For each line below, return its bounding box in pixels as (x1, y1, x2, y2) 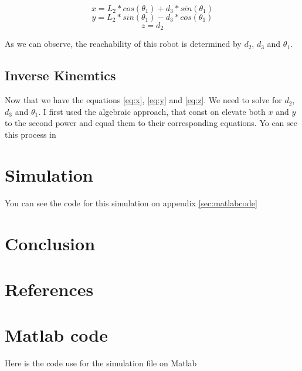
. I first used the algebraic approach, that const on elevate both (38, 105, 266, 117)
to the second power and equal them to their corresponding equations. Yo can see (5, 117, 297, 129)
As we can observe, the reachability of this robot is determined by (5, 38, 242, 50)
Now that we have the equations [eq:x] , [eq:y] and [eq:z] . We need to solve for (5, 94, 282, 106)
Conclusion (5, 231, 96, 255)
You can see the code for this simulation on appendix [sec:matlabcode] (5, 196, 257, 209)
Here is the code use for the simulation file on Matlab (5, 357, 197, 369)
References (5, 277, 94, 301)
